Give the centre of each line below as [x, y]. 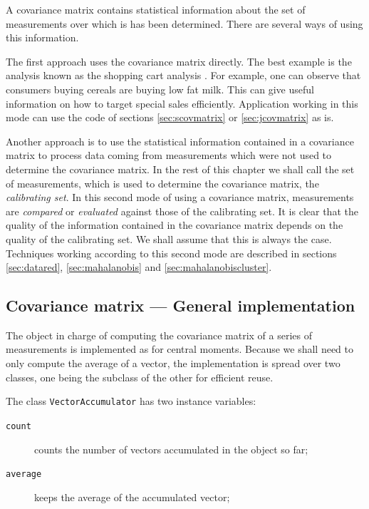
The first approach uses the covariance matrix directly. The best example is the [179, 61]
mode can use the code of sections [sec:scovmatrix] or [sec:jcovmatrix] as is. [170, 117]
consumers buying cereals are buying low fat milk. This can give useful [160, 89]
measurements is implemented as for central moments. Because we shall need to [180, 349]
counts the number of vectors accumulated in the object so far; [171, 449]
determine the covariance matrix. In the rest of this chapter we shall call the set [180, 169]
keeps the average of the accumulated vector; [132, 497]
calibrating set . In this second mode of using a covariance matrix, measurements [180, 197]
